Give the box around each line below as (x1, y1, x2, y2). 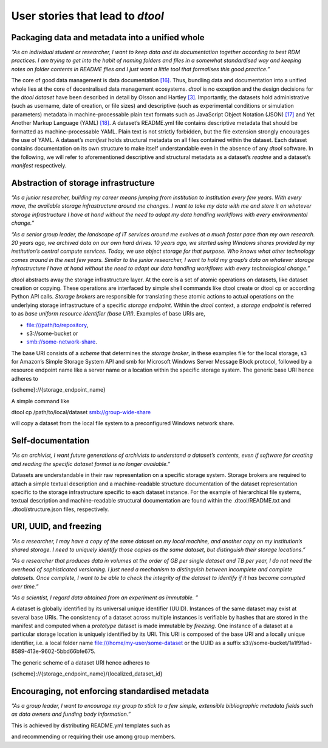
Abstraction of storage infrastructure (11, 177, 155, 188)
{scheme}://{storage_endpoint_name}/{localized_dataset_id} (11, 670, 163, 677)
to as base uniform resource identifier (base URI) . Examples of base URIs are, (11, 310, 206, 317)
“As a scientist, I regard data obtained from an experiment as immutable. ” (11, 594, 199, 601)
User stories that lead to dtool (11, 9, 164, 23)
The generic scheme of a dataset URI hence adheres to (11, 658, 150, 666)
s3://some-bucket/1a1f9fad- (242, 639, 312, 646)
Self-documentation (11, 436, 90, 446)
